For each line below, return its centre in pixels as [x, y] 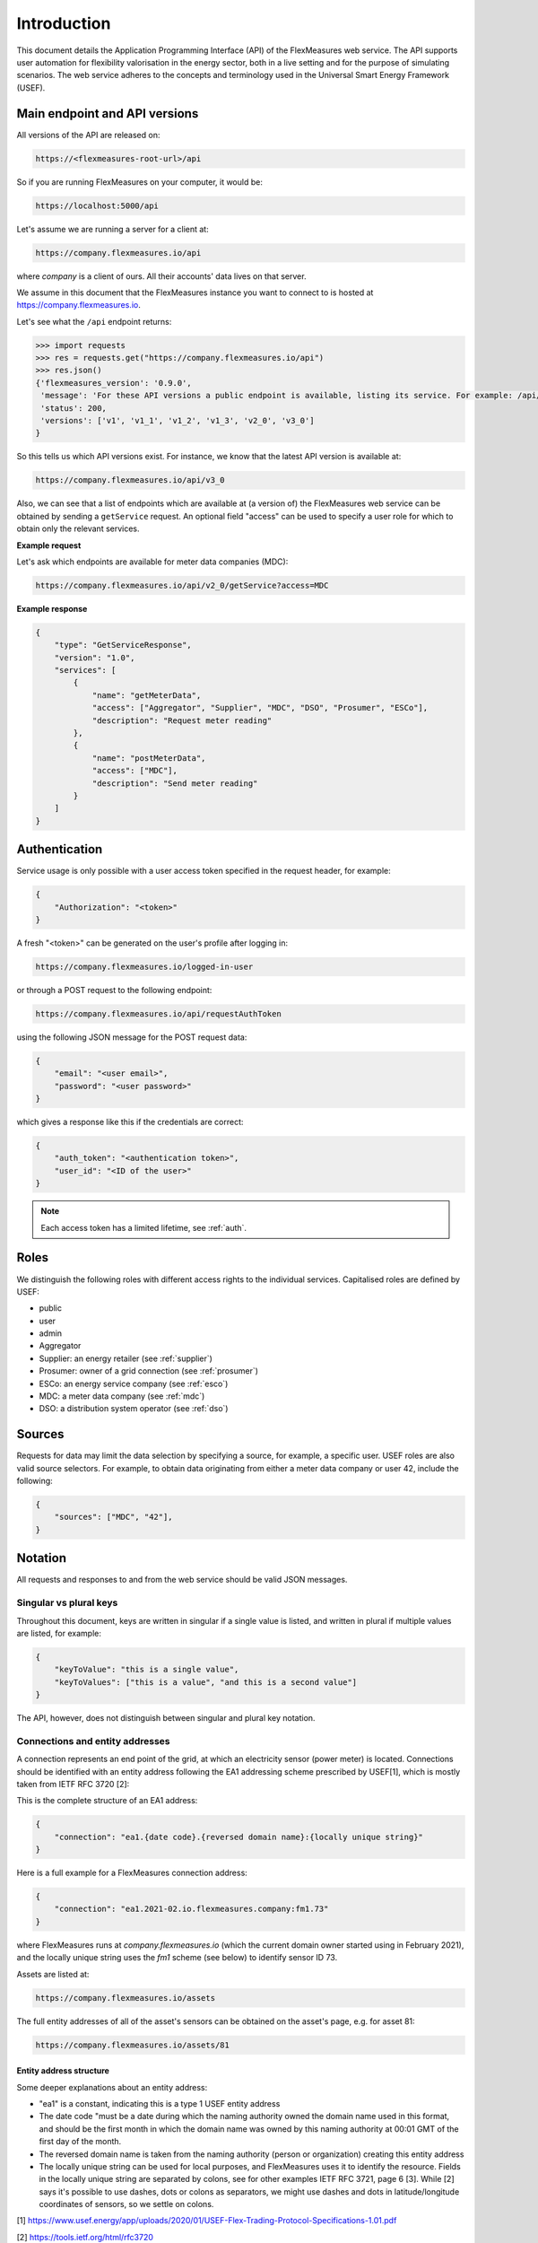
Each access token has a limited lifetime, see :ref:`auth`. [143, 1227]
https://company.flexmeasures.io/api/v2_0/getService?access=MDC [182, 585]
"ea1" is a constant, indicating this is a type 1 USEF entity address [160, 2103]
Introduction [64, 23]
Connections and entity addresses [93, 1741]
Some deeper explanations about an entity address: [112, 2087]
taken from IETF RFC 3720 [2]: [73, 1784]
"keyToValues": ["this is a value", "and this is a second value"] [206, 1682]
